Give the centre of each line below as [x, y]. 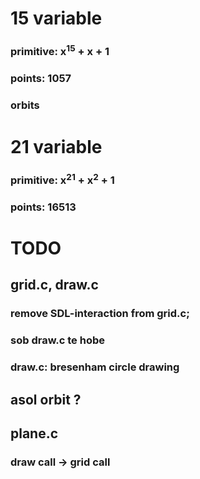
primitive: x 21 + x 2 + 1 [62, 179]
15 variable [56, 18]
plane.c [34, 433]
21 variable [56, 146]
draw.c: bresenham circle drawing [95, 367]
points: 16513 [43, 207]
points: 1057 [41, 79]
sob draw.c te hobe [58, 340]
